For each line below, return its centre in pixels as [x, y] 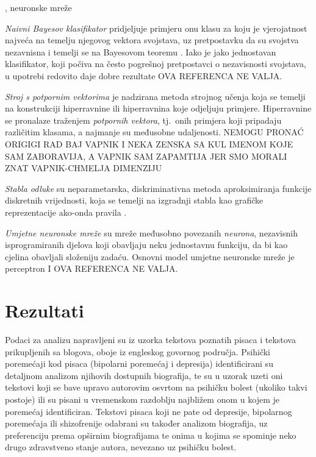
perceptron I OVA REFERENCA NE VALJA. [92, 268]
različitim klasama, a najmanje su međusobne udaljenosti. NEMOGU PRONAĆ [154, 132]
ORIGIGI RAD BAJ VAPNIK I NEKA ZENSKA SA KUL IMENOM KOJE [149, 143]
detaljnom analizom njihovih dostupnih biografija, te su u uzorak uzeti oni [144, 375]
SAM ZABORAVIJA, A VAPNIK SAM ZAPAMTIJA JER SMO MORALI [146, 156]
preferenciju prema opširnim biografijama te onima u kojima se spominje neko [151, 435]
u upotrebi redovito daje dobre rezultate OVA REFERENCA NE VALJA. [144, 75]
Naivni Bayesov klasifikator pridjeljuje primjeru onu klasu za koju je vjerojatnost [156, 28]
